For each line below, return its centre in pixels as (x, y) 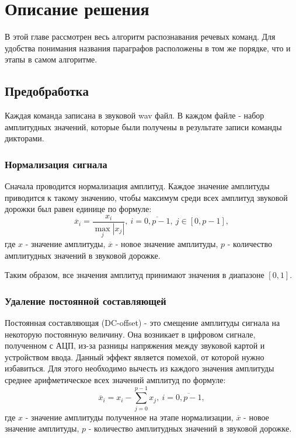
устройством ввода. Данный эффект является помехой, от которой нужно (135, 357)
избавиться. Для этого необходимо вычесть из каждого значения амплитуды (140, 368)
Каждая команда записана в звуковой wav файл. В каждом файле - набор (135, 115)
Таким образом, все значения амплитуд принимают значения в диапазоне (135, 275)
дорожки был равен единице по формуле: (78, 209)
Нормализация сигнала (56, 164)
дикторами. (25, 138)
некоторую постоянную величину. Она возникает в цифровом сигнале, (130, 334)
